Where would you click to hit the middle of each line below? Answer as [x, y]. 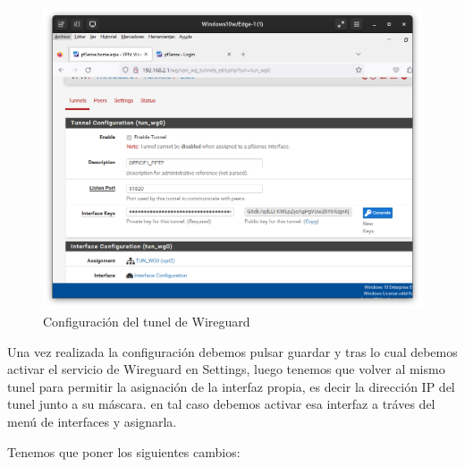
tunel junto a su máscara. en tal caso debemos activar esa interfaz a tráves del [221, 404]
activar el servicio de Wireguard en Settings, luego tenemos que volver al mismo [226, 369]
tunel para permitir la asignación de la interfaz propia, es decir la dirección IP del [231, 386]
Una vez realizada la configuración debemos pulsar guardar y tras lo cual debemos [232, 351]
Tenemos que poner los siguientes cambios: [124, 451]
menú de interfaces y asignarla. [92, 422]
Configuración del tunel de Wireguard [147, 322]
